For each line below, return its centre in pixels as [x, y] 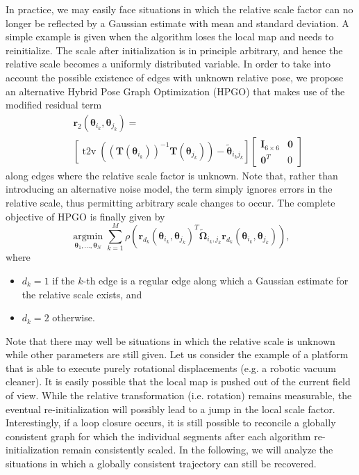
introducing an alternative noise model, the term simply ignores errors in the [169, 189]
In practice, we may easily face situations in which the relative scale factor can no [179, 9]
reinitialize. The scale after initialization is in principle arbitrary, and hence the [174, 50]
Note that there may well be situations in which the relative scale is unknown [170, 340]
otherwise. [74, 317]
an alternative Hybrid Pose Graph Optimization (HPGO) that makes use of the [175, 91]
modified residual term [54, 105]
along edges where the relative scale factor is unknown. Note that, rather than [172, 175]
